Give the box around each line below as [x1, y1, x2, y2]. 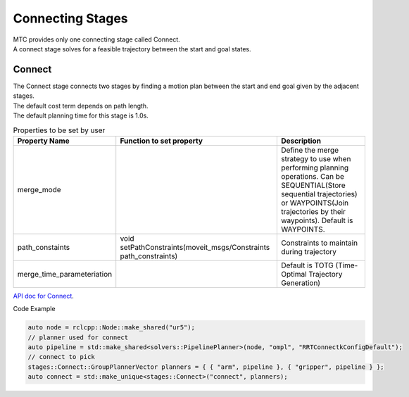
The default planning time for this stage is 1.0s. [13, 111, 149, 120]
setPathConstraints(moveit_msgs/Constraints [120, 242, 270, 252]
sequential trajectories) [280, 189, 358, 198]
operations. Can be [280, 171, 345, 181]
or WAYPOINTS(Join [280, 198, 348, 208]
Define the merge [280, 145, 339, 155]
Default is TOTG [280, 260, 334, 270]
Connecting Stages [13, 11, 128, 26]
